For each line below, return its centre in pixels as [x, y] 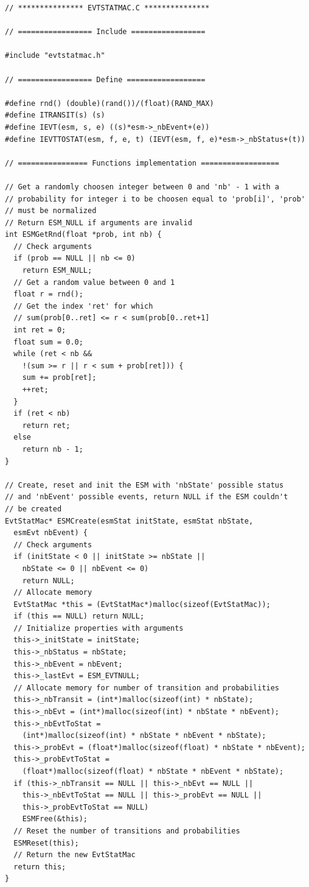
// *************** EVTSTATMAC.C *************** [107, 8]
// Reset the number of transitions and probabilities [127, 831]
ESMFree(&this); [55, 819]
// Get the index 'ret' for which [83, 306]
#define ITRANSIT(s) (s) [55, 115]
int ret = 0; [40, 330]
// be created [33, 509]
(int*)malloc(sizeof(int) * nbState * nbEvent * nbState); [144, 736]
